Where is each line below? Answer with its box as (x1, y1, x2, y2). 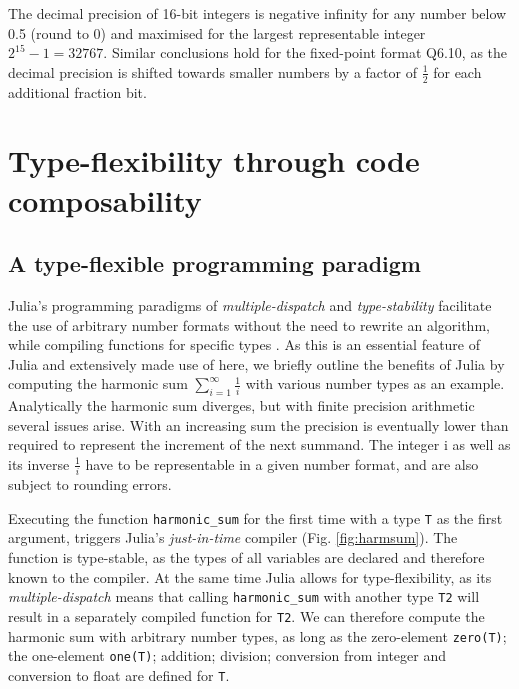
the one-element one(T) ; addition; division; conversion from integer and (8, 645, 446, 666)
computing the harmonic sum (8, 373, 188, 394)
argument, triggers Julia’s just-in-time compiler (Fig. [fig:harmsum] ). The (8, 527, 458, 548)
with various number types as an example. (245, 373, 505, 394)
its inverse (8, 453, 70, 474)
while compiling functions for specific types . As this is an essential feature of (8, 334, 481, 355)
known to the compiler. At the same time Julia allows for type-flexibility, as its (8, 566, 492, 587)
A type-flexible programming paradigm (8, 248, 421, 279)
